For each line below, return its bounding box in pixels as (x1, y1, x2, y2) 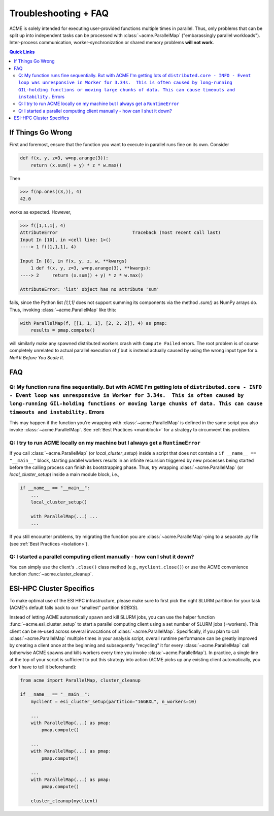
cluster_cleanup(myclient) (30, 798, 98, 804)
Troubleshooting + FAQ (9, 8, 109, 19)
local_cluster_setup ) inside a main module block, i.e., (9, 471, 120, 478)
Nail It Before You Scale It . (9, 354, 64, 360)
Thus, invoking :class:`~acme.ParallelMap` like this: (9, 307, 117, 313)
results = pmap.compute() (30, 327, 95, 333)
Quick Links (9, 49, 35, 55)
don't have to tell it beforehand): (9, 664, 77, 670)
